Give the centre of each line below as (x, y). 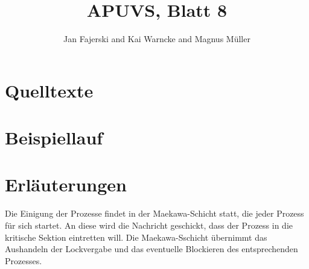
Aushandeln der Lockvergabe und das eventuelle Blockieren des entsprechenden (151, 249)
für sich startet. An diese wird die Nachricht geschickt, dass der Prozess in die (149, 225)
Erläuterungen (66, 184)
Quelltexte (49, 90)
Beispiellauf (54, 138)
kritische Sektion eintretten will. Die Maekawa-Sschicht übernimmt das (136, 237)
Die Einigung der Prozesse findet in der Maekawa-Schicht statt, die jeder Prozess (154, 213)
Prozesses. (24, 260)
